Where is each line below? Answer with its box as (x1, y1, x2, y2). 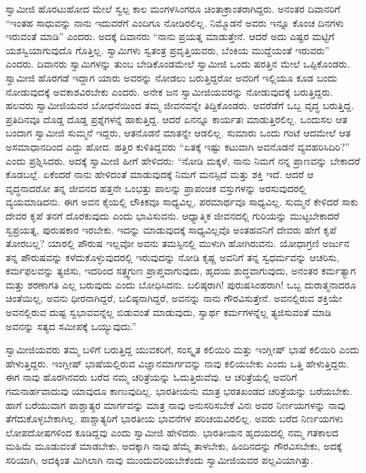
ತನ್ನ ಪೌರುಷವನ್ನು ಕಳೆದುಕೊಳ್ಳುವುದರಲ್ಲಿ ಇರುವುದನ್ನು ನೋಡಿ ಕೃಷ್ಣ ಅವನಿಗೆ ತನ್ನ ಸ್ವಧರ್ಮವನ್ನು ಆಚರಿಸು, (6, 249, 339, 264)
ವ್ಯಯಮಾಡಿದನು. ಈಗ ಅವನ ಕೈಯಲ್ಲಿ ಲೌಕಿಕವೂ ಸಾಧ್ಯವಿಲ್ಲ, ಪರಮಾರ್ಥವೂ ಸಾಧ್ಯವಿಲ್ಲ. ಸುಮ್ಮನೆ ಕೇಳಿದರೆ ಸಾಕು (6, 194, 358, 209)
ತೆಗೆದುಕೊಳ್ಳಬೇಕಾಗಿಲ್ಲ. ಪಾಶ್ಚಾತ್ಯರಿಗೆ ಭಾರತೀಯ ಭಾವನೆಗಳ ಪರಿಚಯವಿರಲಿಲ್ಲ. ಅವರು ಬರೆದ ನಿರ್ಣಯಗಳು (6, 411, 343, 426)
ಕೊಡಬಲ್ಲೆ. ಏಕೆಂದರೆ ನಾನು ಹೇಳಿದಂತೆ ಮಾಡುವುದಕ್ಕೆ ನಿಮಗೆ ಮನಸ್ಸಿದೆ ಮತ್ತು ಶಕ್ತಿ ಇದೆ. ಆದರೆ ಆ (6, 167, 314, 182)
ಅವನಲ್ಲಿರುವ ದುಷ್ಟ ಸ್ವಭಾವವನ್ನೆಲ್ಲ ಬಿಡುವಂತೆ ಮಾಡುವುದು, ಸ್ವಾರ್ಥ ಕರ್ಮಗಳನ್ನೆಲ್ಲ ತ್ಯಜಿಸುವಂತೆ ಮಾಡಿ (6, 305, 332, 320)
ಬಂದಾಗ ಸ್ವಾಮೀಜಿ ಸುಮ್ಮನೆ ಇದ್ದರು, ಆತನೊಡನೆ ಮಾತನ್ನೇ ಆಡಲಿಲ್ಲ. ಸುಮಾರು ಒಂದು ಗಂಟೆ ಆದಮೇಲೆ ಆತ (6, 125, 351, 140)
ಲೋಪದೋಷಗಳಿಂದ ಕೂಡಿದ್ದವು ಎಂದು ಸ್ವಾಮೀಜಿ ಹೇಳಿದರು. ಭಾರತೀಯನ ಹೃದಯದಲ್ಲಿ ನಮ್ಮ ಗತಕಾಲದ (6, 424, 339, 439)
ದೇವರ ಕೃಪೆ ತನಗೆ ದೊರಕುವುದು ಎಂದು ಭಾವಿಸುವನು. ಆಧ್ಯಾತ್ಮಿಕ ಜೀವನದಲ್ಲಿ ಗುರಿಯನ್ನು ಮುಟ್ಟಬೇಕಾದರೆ (6, 208, 339, 222)
